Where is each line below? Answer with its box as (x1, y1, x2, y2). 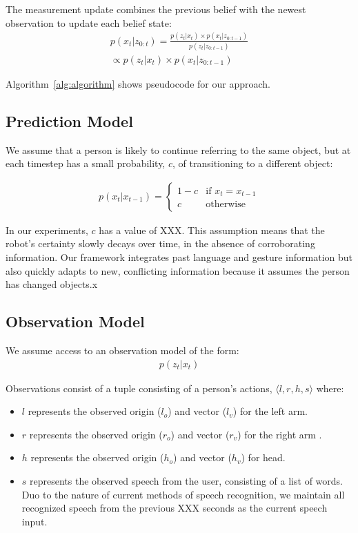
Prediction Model (6, 110, 133, 131)
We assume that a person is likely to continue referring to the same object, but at (6, 142, 351, 157)
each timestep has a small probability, (6, 156, 166, 171)
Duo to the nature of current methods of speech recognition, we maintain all (21, 487, 345, 501)
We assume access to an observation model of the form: (6, 343, 239, 358)
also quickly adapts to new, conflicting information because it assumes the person (6, 263, 350, 278)
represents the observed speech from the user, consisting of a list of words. (30, 474, 343, 488)
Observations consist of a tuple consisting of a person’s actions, (6, 380, 272, 395)
